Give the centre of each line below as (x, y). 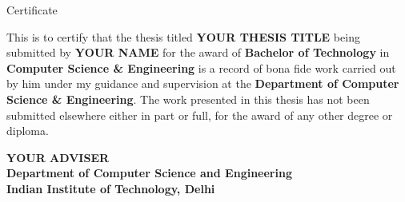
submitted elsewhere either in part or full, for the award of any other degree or (200, 115)
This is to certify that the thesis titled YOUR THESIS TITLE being (183, 36)
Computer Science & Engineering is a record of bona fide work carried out (201, 67)
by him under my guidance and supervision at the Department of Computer (203, 83)
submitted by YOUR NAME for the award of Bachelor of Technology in (198, 52)
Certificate (32, 10)
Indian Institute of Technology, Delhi (111, 188)
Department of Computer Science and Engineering (149, 173)
